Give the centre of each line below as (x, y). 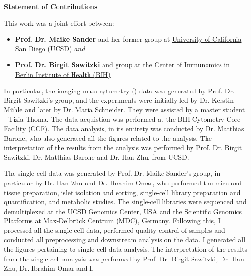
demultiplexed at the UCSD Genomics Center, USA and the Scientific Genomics (123, 211)
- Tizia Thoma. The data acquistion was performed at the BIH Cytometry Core (122, 119)
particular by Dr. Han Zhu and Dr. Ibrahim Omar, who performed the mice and (123, 182)
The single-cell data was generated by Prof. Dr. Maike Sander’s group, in (112, 173)
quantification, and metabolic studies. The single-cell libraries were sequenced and (125, 202)
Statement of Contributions (51, 6)
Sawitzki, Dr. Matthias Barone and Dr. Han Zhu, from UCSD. (96, 157)
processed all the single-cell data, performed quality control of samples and (115, 230)
